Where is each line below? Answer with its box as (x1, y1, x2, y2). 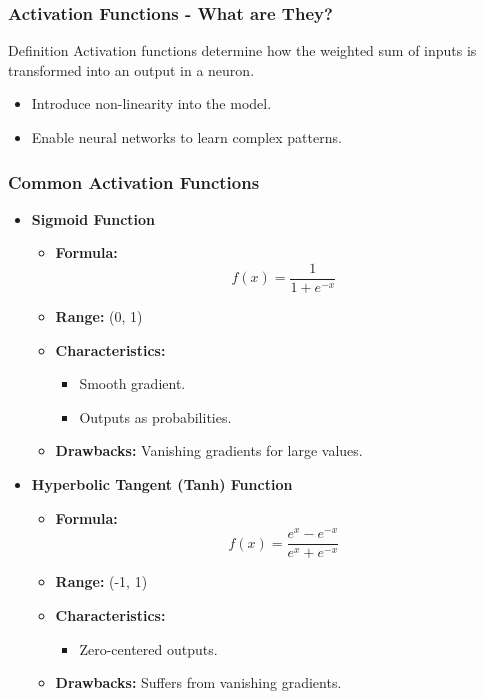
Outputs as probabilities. (79, 406, 232, 427)
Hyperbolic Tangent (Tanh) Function (31, 474, 293, 495)
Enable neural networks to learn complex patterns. (31, 127, 342, 147)
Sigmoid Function (31, 208, 156, 229)
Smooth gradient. (79, 373, 186, 394)
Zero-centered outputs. (79, 638, 218, 659)
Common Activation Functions (8, 169, 260, 194)
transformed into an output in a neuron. (8, 59, 255, 80)
